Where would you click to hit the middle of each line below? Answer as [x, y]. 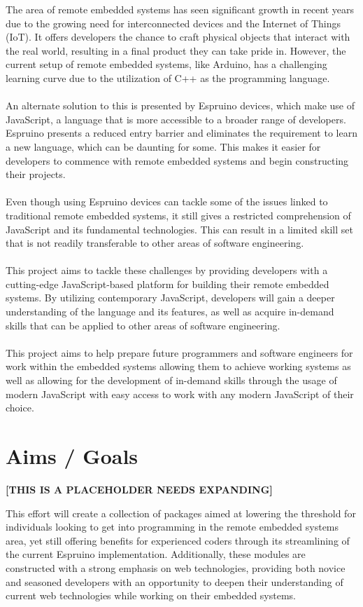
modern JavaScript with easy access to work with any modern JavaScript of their [180, 394]
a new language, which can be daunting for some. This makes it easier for [163, 146]
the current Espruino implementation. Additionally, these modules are [156, 554]
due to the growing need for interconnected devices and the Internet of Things [173, 23]
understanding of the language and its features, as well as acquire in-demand [170, 312]
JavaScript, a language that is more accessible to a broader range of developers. [176, 119]
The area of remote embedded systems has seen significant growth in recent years [180, 9]
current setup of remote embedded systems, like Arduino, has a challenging [166, 64]
